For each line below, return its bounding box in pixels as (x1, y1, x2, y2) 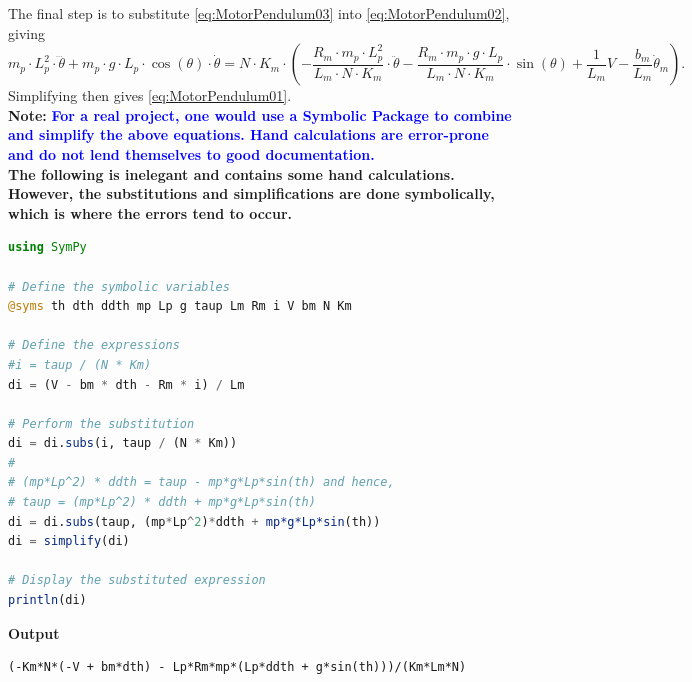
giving (8, 22, 45, 43)
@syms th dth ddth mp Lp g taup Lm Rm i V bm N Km (8, 299, 352, 314)
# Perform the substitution (8, 416, 195, 431)
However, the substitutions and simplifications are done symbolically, (8, 183, 495, 204)
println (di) (8, 593, 87, 608)
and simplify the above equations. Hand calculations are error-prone (8, 124, 489, 145)
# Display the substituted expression (8, 573, 266, 588)
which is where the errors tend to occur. (8, 202, 292, 223)
